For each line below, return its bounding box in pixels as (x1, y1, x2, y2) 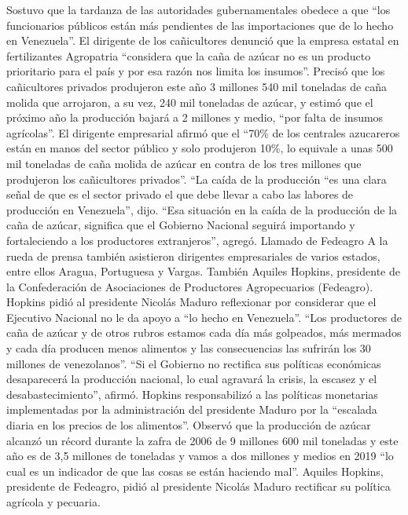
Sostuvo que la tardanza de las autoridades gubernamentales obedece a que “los (6, 2, 391, 17)
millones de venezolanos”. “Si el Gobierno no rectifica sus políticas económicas (6, 355, 381, 371)
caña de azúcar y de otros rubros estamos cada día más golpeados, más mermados (6, 324, 402, 341)
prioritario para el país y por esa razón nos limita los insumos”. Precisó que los (6, 63, 385, 79)
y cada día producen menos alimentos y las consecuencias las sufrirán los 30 (6, 340, 371, 356)
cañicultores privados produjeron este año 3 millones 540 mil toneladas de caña (6, 78, 387, 94)
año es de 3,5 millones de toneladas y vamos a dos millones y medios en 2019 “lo (6, 447, 394, 464)
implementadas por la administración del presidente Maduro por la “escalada (6, 401, 377, 418)
